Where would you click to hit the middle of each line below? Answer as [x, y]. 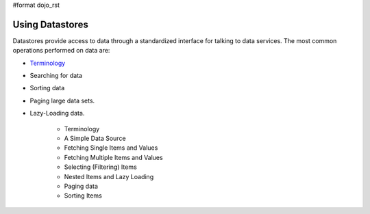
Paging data [81, 186]
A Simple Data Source [95, 138]
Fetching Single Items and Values [111, 148]
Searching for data [56, 76]
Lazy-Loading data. [57, 113]
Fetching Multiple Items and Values [114, 157]
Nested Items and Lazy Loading [109, 176]
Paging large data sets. [62, 101]
